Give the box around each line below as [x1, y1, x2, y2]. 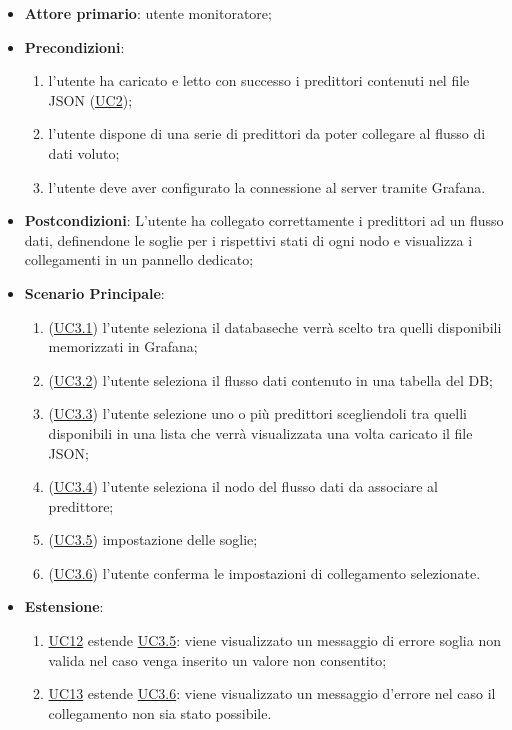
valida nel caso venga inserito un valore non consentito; [48, 649, 387, 670]
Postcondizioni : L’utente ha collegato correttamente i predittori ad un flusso [24, 210, 504, 231]
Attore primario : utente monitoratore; [24, 3, 272, 23]
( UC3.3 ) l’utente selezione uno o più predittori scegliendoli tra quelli [48, 403, 467, 424]
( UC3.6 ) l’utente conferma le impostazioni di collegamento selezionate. [48, 562, 481, 583]
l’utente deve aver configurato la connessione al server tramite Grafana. [48, 176, 486, 197]
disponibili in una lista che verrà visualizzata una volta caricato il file [48, 422, 473, 443]
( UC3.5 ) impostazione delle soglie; [48, 529, 258, 550]
